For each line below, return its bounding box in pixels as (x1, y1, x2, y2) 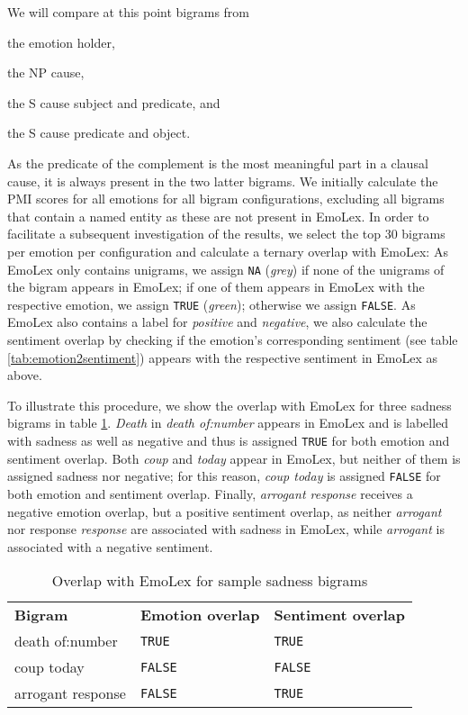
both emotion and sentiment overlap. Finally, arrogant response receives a (7, 484, 413, 502)
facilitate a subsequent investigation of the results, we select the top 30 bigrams (7, 224, 445, 243)
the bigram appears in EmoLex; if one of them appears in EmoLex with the (7, 277, 425, 296)
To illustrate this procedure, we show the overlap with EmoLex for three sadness (7, 395, 452, 414)
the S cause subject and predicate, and (7, 93, 220, 112)
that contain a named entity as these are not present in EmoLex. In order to (7, 206, 429, 225)
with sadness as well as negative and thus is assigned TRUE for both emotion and (7, 431, 450, 449)
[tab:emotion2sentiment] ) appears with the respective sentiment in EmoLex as (7, 348, 437, 367)
